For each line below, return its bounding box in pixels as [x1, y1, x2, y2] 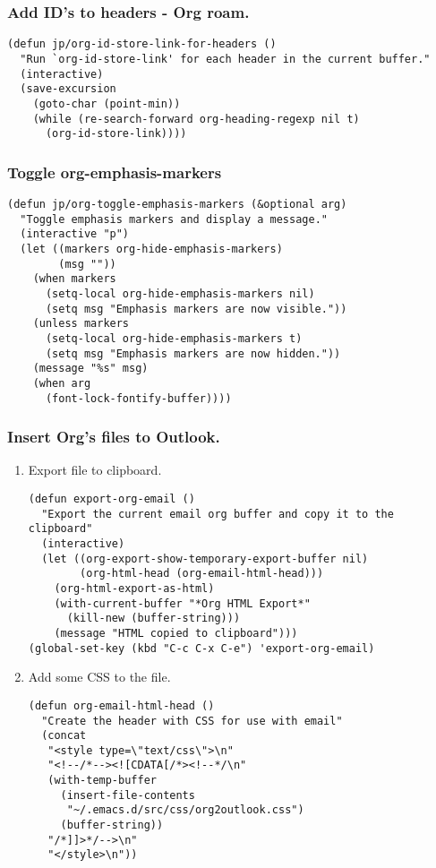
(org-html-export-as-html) [54, 581, 215, 595]
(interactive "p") [20, 228, 130, 241]
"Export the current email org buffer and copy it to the [41, 507, 394, 520]
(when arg [32, 376, 91, 390]
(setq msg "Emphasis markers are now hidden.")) [45, 347, 341, 360]
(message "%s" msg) [32, 362, 149, 375]
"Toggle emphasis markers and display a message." [20, 212, 328, 226]
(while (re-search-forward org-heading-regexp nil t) [32, 112, 360, 125]
